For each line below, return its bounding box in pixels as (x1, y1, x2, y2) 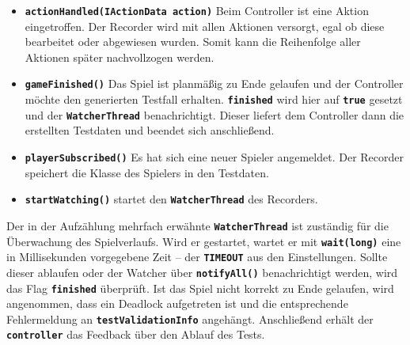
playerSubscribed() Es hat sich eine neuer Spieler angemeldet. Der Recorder (25, 149, 404, 165)
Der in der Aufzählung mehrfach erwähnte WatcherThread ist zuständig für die (6, 217, 389, 233)
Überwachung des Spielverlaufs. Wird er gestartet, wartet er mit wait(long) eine (6, 233, 401, 249)
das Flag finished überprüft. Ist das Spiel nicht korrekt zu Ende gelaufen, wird (6, 279, 394, 296)
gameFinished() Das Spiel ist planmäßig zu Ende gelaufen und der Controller (25, 75, 404, 92)
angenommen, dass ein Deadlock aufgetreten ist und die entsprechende (6, 295, 348, 312)
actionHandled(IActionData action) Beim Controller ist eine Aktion (25, 2, 369, 18)
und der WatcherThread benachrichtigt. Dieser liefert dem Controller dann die (25, 106, 404, 123)
